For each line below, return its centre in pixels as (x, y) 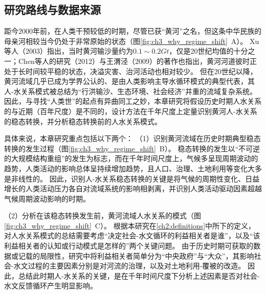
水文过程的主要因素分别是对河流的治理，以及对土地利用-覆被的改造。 (129, 266)
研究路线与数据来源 (52, 9)
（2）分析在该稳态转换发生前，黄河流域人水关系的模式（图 (103, 216)
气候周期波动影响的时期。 (47, 198)
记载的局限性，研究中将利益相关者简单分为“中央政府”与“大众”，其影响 (136, 255)
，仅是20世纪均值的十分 (208, 51)
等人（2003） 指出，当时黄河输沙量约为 (69, 51)
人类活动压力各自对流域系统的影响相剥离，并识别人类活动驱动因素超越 (143, 188)
